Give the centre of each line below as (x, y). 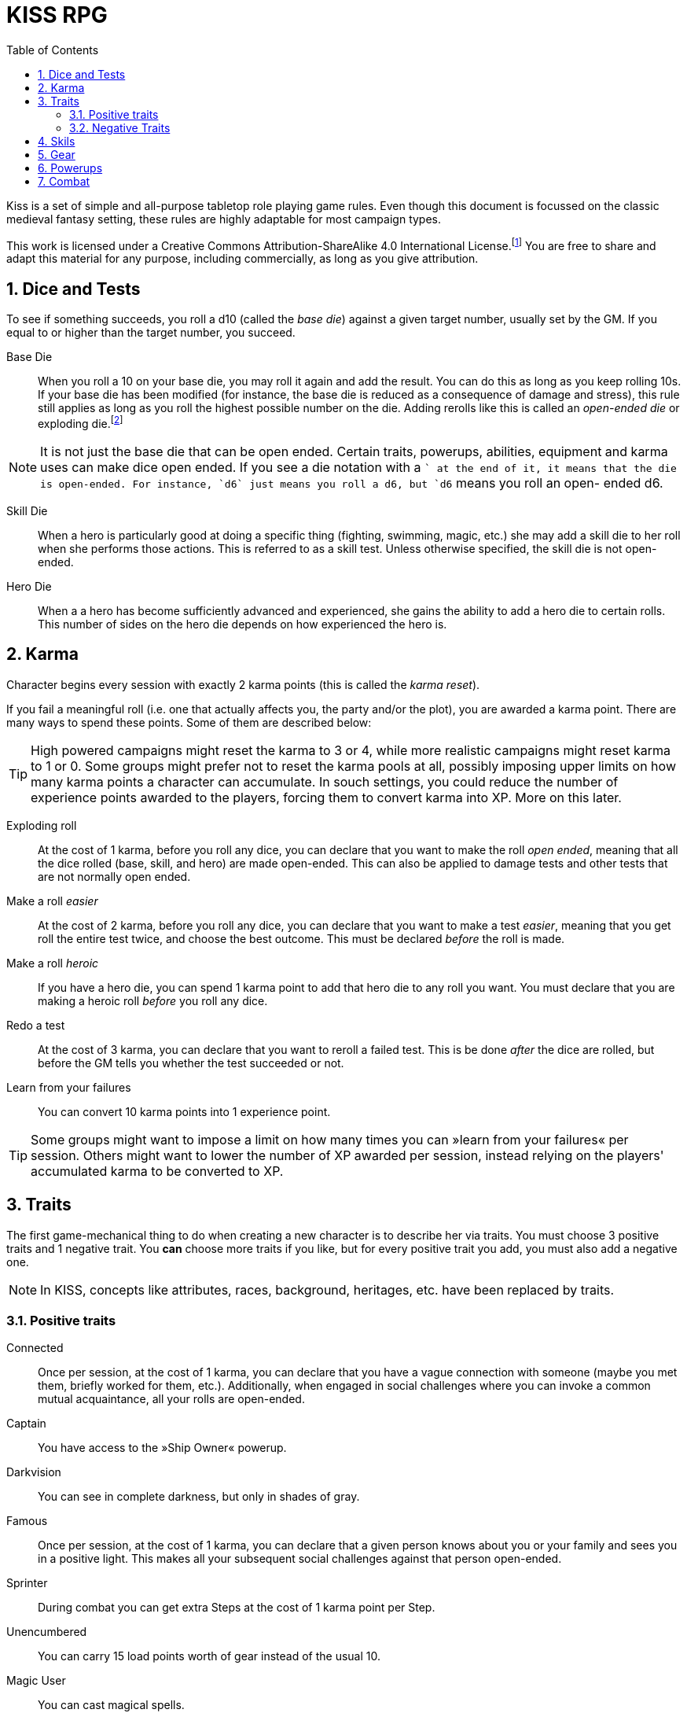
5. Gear (57, 154)
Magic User (36, 1681)
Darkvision (34, 1472)
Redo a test (36, 1025)
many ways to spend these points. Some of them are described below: (189, 722)
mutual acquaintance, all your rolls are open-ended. (171, 1399)
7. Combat (64, 181)
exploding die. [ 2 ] (81, 422)
